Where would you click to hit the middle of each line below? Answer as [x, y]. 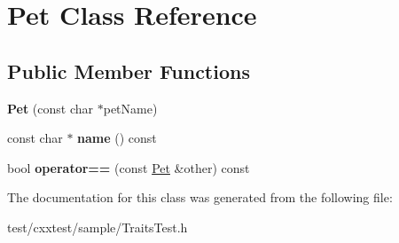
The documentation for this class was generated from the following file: [200, 197]
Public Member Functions [129, 71]
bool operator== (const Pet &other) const [129, 167]
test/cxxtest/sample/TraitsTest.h [98, 227]
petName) [130, 108]
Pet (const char [51, 108]
